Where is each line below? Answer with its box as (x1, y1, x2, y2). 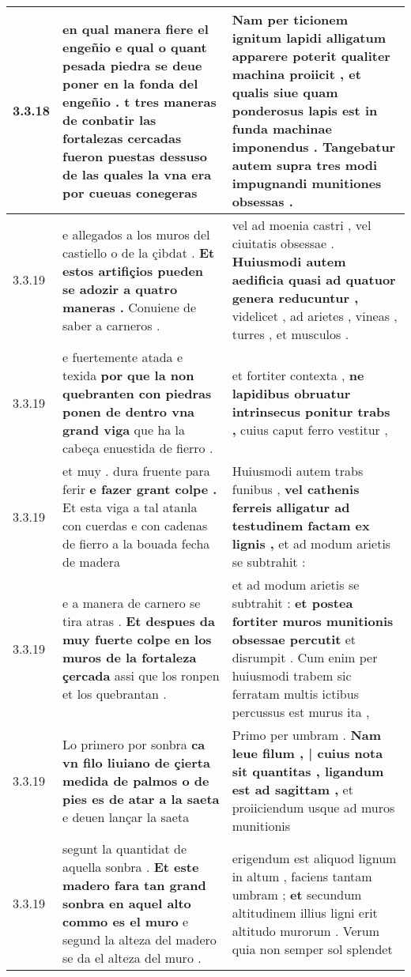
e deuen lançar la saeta (62, 807, 190, 826)
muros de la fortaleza (62, 648, 197, 666)
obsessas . (232, 192, 293, 210)
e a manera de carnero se (62, 594, 201, 612)
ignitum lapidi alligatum (232, 28, 386, 47)
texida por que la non (62, 366, 194, 384)
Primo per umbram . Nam (232, 726, 382, 744)
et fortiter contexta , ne (232, 366, 364, 384)
